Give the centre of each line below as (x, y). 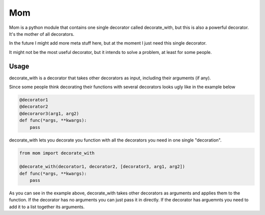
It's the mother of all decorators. (42, 34)
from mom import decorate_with (57, 153)
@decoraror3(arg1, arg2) (49, 113)
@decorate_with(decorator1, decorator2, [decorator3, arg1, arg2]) (102, 167)
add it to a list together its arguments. (47, 207)
